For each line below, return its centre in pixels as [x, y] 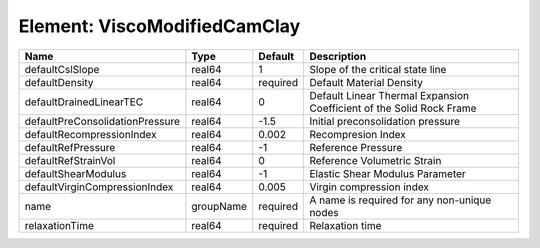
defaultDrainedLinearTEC [84, 102]
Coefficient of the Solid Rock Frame [393, 108]
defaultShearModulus [75, 173]
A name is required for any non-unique [400, 200]
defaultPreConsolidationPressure [102, 121]
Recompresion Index [358, 134]
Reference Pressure [356, 147]
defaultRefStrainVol [70, 160]
